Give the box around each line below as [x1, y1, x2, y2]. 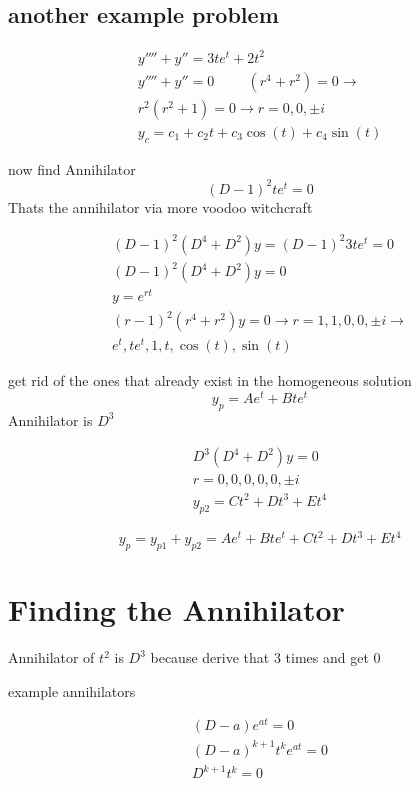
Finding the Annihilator [8, 589, 345, 630]
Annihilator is [8, 409, 93, 430]
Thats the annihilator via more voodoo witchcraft [8, 196, 313, 217]
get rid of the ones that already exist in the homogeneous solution [8, 370, 412, 391]
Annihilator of [8, 647, 95, 667]
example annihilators [8, 680, 136, 701]
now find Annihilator [8, 158, 136, 179]
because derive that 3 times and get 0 [150, 647, 381, 667]
